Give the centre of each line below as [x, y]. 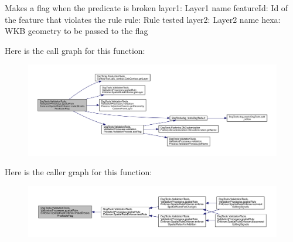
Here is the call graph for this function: [75, 50]
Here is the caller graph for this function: [79, 172]
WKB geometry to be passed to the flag [76, 31]
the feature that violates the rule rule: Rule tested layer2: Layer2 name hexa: [143, 19]
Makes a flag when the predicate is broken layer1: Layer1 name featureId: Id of [146, 8]
